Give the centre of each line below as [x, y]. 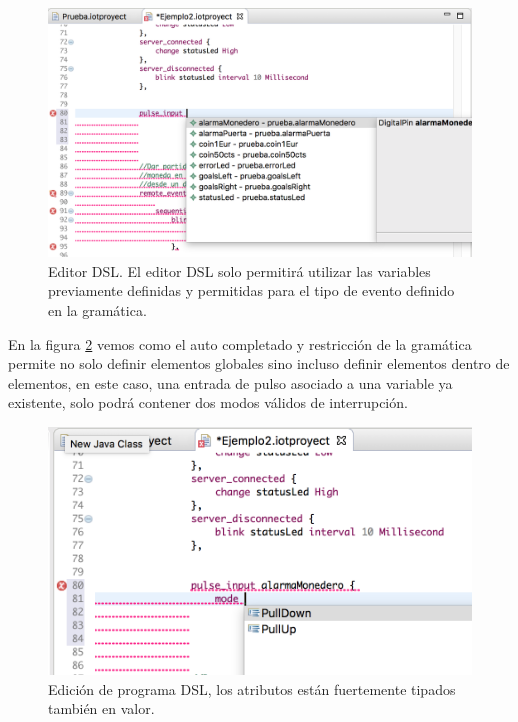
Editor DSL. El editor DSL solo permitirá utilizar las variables [239, 270]
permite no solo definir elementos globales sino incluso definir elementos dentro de [259, 363]
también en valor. [101, 708]
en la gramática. [97, 310]
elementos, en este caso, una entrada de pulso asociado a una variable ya [230, 382]
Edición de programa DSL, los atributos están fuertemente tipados [252, 688]
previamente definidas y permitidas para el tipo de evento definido [251, 290]
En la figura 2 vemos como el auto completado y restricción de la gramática [240, 343]
